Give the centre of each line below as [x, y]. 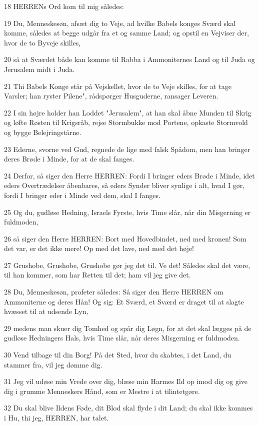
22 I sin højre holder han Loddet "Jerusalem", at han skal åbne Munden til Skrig [128, 112]
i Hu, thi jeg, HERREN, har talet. [56, 417]
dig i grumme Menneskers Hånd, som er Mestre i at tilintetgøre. [102, 391]
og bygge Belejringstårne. [43, 132]
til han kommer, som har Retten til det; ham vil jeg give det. [97, 275]
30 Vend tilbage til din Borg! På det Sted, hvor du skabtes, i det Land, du [118, 355]
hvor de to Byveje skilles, [42, 42]
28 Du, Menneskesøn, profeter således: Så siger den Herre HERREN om [114, 292]
